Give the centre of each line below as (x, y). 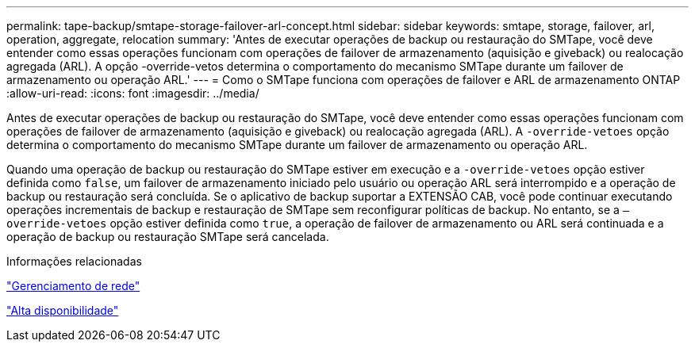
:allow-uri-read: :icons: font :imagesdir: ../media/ (133, 93)
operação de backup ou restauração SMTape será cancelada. (168, 237)
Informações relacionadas (74, 261)
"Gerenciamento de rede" (73, 286)
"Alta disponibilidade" (63, 310)
